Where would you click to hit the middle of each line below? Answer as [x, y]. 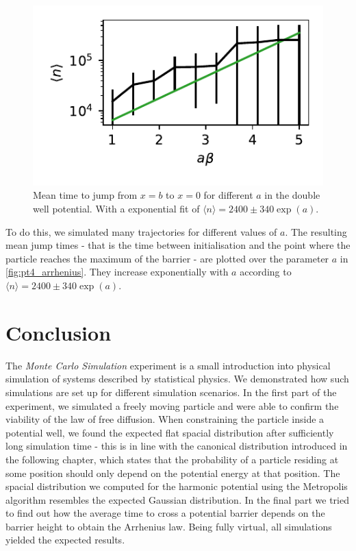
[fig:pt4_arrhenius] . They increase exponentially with [117, 272]
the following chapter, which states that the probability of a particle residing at [172, 459]
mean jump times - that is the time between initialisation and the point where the [178, 245]
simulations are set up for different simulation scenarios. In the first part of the [171, 392]
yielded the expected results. [65, 540]
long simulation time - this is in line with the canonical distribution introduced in [177, 446]
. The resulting [316, 231]
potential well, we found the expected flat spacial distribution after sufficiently [170, 432]
